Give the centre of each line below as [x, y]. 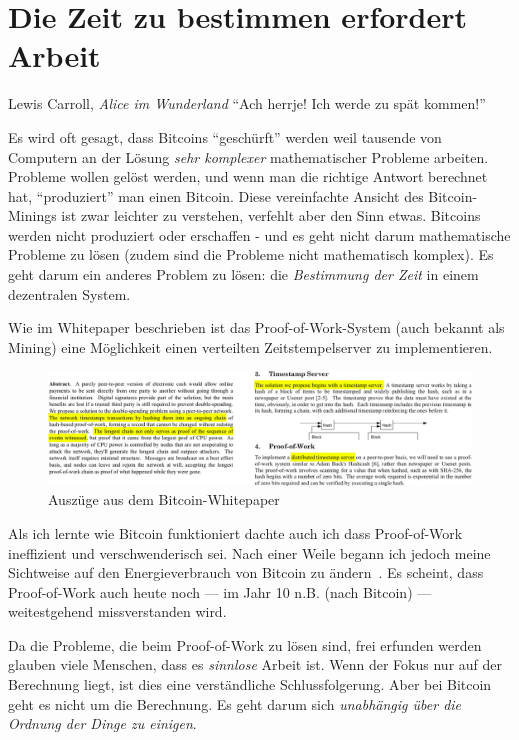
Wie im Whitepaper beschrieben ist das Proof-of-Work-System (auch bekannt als [256, 327]
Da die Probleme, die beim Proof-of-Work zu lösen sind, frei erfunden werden [245, 644]
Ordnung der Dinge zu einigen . [102, 723]
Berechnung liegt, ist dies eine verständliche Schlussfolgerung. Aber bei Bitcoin [250, 684]
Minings [32, 215]
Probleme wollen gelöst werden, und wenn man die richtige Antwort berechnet [248, 176]
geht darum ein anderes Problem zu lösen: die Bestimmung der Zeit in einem [243, 274]
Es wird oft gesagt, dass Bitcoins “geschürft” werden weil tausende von [225, 136]
